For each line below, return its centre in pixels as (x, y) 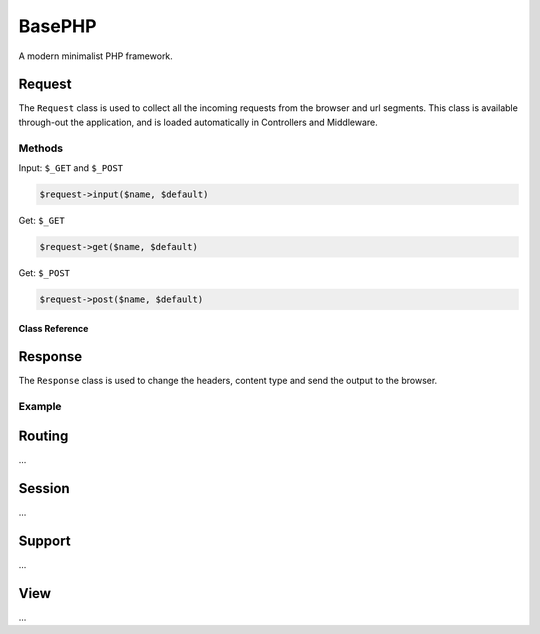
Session (44, 488)
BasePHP (57, 26)
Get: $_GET (41, 220)
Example (40, 407)
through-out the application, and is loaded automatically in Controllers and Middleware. (198, 122)
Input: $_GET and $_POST (71, 167)
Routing (43, 435)
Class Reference (53, 328)
